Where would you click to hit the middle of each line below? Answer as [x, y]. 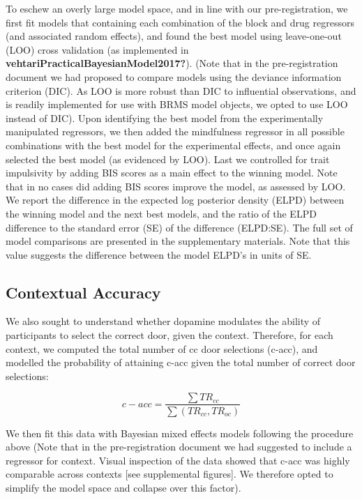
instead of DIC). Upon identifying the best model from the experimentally [165, 118]
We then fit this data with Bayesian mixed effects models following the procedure [180, 433]
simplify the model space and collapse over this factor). [123, 487]
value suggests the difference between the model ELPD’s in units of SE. [159, 254]
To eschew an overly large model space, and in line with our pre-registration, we [177, 8]
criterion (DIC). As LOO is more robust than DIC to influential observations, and [181, 90]
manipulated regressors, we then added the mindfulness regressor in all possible [175, 131]
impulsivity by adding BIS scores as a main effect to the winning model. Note [172, 173]
